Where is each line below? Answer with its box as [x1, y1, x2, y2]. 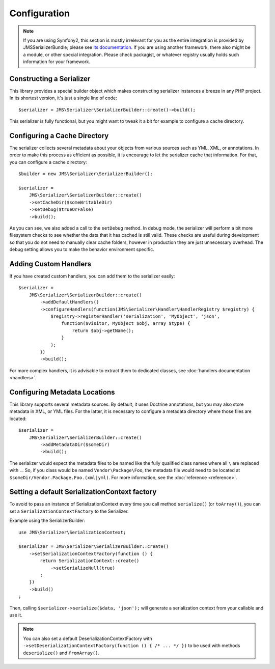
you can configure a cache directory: [9, 159, 88, 165]
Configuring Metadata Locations [9, 387, 115, 397]
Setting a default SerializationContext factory [9, 488, 157, 496]
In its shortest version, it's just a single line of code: [9, 95, 117, 101]
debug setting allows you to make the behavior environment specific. [9, 246, 155, 253]
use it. [9, 611, 22, 618]
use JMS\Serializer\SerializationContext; [18, 529, 126, 535]
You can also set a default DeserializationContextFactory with [23, 635, 152, 642]
